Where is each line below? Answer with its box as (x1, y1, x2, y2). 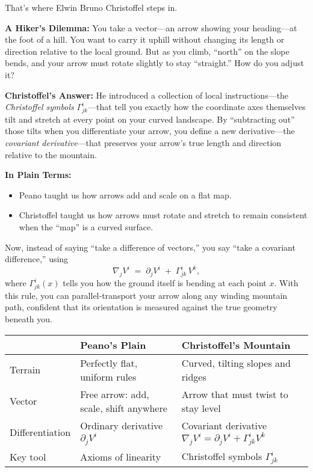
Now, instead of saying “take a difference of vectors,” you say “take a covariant (5, 241, 296, 253)
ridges (181, 369, 206, 384)
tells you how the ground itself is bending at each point (63, 277, 267, 289)
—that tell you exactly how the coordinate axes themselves (87, 100, 306, 113)
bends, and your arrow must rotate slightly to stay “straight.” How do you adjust (5, 57, 304, 69)
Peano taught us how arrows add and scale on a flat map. (19, 188, 232, 201)
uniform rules (80, 369, 137, 384)
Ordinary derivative (80, 418, 163, 432)
